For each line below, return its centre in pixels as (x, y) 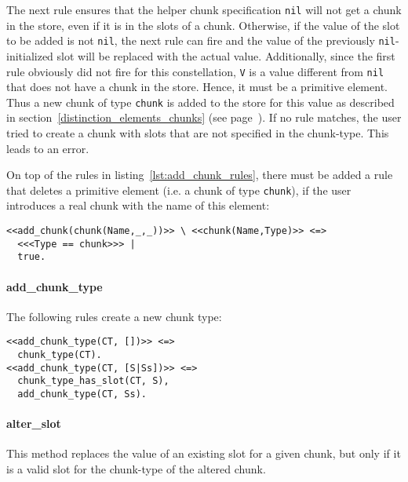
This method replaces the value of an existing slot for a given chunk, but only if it (204, 453)
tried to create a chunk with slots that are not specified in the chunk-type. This (198, 133)
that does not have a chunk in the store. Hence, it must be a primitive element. (197, 87)
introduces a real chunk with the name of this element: (138, 205)
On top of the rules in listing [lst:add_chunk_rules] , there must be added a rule (200, 175)
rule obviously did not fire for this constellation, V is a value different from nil (195, 71)
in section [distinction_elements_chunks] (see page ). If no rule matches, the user (204, 117)
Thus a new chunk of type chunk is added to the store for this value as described (200, 102)
